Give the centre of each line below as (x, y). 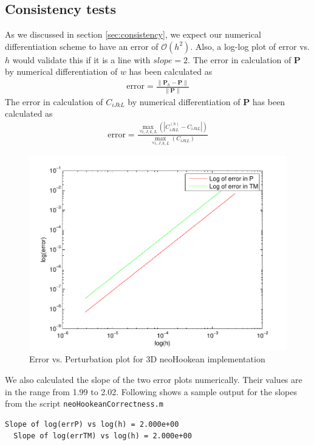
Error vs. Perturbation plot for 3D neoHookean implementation (147, 359)
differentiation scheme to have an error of (82, 46)
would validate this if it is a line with (81, 59)
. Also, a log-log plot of (233, 46)
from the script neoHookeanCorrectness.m (84, 403)
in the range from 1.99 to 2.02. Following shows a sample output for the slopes (151, 391)
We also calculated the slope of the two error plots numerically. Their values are (154, 379)
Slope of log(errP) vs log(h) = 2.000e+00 (92, 424)
